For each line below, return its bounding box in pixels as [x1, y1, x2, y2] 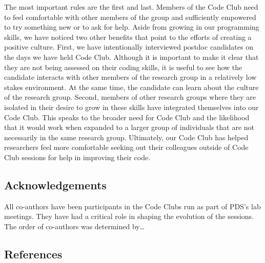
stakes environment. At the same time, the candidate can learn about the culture [4, 81, 259, 92]
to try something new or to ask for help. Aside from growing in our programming [4, 21, 259, 32]
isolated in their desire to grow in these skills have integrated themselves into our [4, 101, 259, 112]
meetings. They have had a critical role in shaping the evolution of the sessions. [4, 211, 254, 222]
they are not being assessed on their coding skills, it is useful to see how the [4, 61, 242, 72]
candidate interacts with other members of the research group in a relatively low [4, 72, 257, 82]
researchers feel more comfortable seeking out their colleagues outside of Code [4, 142, 249, 152]
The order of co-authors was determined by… [4, 221, 145, 231]
